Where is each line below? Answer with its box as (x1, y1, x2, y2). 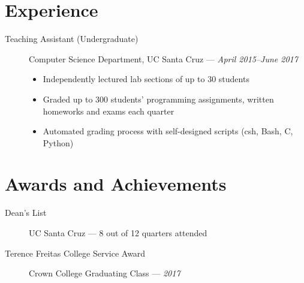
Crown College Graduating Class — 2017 (29, 267, 180, 279)
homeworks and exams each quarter (43, 104, 174, 117)
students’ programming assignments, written (110, 92, 274, 105)
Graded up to (43, 92, 93, 105)
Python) (43, 136, 74, 149)
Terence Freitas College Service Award (5, 246, 146, 259)
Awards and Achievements (5, 171, 227, 196)
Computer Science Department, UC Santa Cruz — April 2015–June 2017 (29, 52, 298, 65)
